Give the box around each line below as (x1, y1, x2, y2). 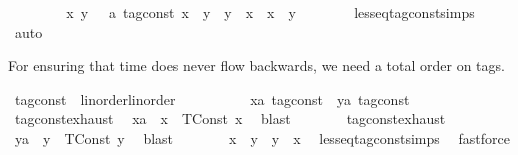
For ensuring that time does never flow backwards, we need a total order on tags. (8, 55, 505, 76)
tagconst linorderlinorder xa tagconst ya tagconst (14, 88, 410, 109)
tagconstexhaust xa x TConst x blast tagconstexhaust (14, 108, 446, 129)
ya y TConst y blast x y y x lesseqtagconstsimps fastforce (14, 127, 510, 148)
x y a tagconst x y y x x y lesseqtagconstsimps (66, 2, 475, 22)
